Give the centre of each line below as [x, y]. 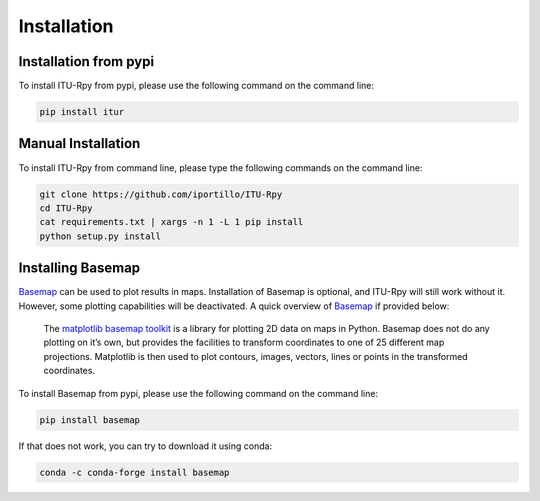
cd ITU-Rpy [66, 208]
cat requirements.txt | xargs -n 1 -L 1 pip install [171, 222]
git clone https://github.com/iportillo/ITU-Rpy [161, 194]
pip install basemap [89, 419]
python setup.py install [100, 236]
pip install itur [82, 112]
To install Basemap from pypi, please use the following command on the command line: [198, 393]
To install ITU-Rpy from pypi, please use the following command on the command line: [196, 86]
